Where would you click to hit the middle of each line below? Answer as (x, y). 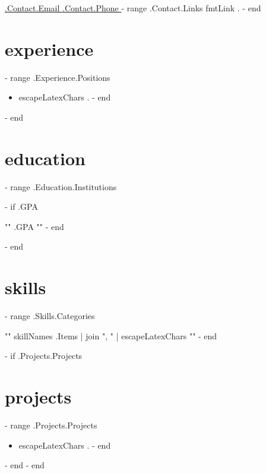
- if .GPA (21, 206)
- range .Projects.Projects (51, 425)
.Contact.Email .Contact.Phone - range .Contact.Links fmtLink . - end (133, 8)
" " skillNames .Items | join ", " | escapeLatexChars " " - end (111, 335)
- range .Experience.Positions (58, 77)
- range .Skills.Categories (50, 316)
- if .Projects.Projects (44, 356)
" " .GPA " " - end (34, 226)
